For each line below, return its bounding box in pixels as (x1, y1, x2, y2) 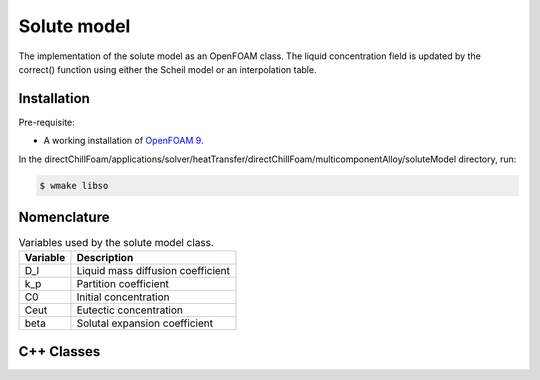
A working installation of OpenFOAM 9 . (43, 135, 204, 147)
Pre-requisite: (18, 116, 75, 128)
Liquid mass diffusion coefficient (76, 264, 230, 278)
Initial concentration (76, 290, 170, 304)
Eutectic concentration (76, 303, 184, 317)
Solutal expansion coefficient (76, 316, 214, 330)
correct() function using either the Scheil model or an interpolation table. (18, 63, 317, 75)
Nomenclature (18, 209, 110, 226)
